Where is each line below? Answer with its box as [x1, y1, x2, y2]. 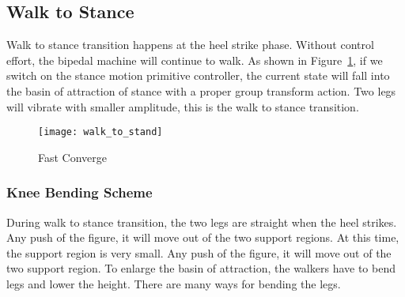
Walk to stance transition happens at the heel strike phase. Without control [6, 36, 374, 53]
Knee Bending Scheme [6, 182, 153, 202]
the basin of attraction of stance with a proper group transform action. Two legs [6, 82, 396, 99]
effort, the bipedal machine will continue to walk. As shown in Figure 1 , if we [6, 51, 383, 68]
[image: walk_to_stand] [38, 126, 163, 138]
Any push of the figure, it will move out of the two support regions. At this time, [6, 229, 399, 246]
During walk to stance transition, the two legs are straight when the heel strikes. [6, 213, 397, 230]
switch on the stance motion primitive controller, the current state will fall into [6, 67, 390, 84]
